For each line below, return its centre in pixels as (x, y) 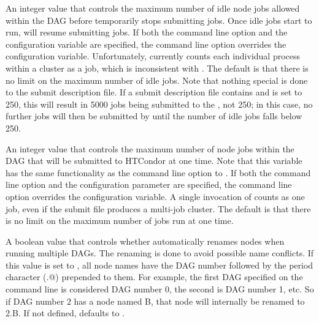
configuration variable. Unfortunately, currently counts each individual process (153, 56)
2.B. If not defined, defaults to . (65, 313)
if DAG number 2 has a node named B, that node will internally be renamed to (155, 301)
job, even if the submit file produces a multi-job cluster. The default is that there (158, 208)
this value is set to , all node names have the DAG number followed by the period (159, 265)
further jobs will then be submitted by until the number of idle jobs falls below (154, 116)
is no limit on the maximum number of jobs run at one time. (120, 221)
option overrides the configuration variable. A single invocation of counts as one (155, 196)
